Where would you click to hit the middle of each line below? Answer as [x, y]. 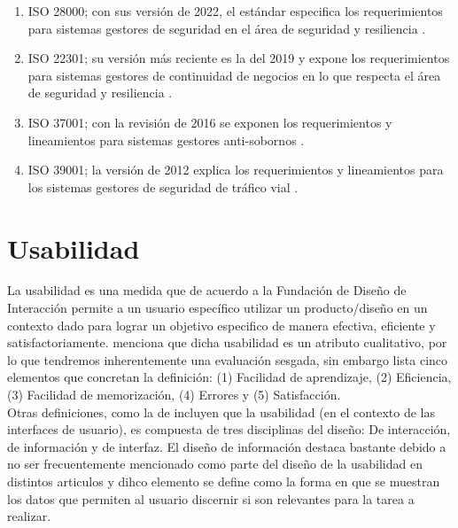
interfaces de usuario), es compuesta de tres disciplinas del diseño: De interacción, [229, 429]
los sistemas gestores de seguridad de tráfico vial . [163, 186]
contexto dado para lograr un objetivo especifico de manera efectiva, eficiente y [221, 325]
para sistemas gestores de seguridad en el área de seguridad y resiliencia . [227, 28]
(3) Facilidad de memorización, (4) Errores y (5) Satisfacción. [174, 395]
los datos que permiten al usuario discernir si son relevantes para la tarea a [211, 498]
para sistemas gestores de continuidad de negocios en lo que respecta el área [234, 75]
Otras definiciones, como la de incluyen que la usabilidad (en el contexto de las [221, 412]
